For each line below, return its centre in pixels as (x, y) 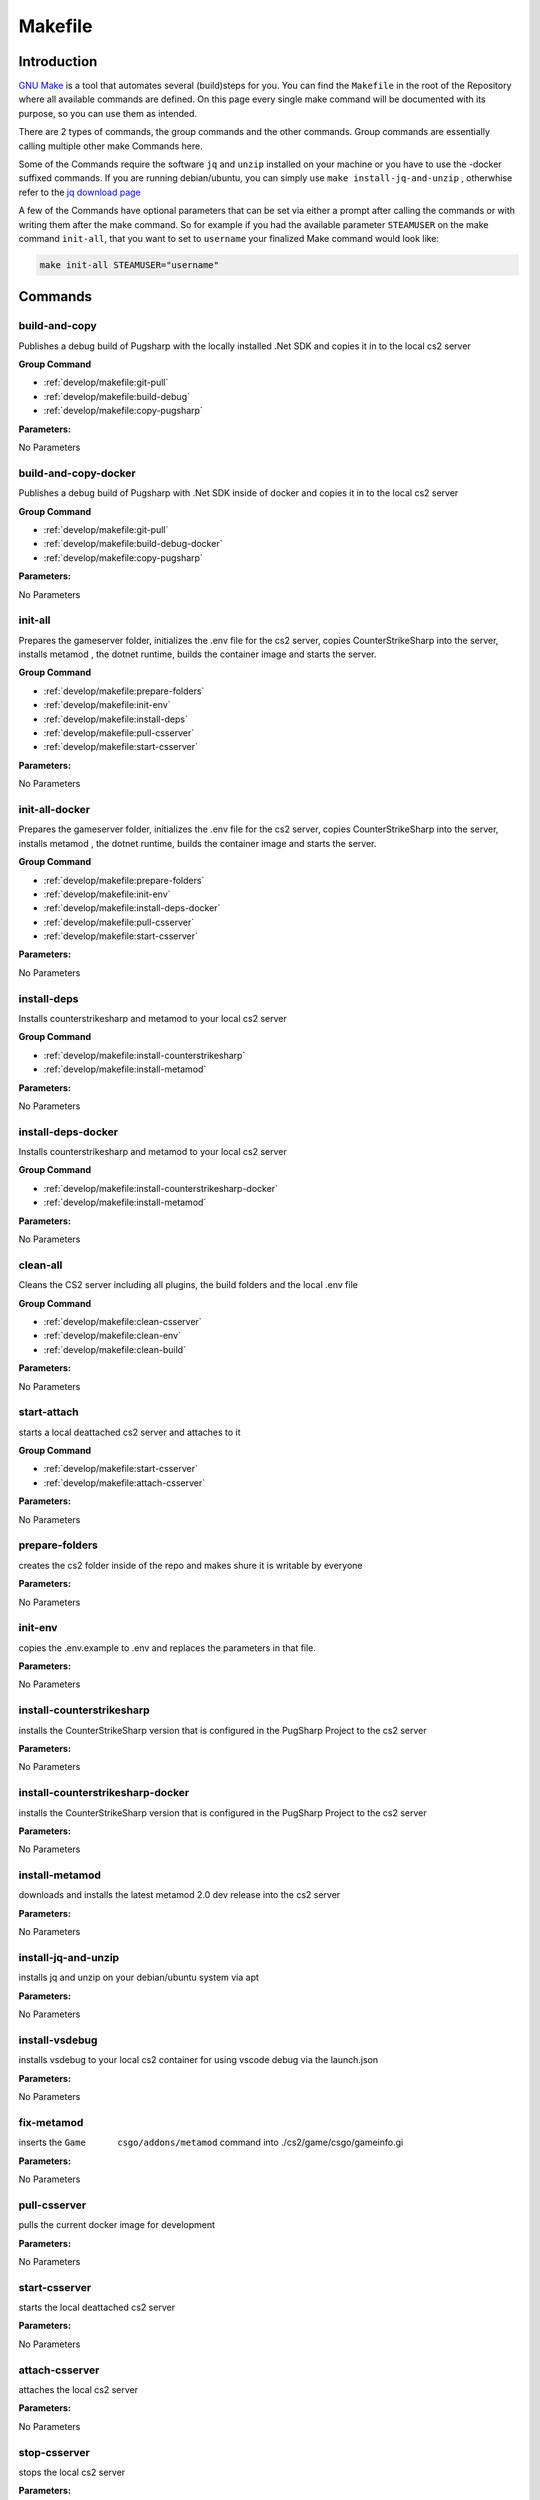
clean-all (40, 1265)
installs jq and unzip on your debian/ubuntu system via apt (139, 1977)
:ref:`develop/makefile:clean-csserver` (122, 1321)
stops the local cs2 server (72, 2472)
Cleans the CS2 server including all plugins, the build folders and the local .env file (188, 1285)
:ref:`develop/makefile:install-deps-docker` (132, 908)
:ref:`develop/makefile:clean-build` (115, 1349)
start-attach (48, 1412)
